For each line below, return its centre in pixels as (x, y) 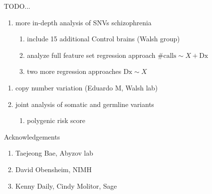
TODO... (17, 6)
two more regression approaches (74, 71)
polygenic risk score (56, 120)
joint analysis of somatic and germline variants (85, 104)
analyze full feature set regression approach (91, 55)
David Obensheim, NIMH (53, 169)
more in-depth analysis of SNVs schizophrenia (83, 22)
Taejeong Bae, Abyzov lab (54, 153)
